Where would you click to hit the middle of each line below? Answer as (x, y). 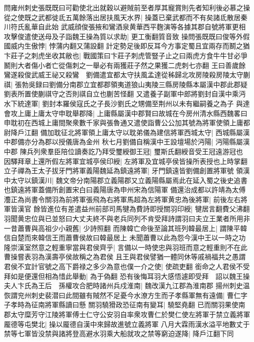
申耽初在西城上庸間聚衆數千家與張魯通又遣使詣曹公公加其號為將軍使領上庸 (124, 123)
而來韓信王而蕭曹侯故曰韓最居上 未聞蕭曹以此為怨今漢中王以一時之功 (135, 238)
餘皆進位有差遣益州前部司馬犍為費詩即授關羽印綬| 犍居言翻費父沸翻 (142, 209)
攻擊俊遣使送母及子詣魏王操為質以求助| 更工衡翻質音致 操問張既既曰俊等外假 (127, 36)
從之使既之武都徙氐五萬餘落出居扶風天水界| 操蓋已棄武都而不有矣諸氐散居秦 (126, 17)
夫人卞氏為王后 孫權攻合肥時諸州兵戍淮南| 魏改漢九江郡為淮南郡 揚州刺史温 (127, 285)
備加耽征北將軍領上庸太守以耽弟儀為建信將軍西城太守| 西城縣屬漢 (145, 132)
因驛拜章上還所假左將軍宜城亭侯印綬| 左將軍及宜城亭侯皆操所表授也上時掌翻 (126, 161)
